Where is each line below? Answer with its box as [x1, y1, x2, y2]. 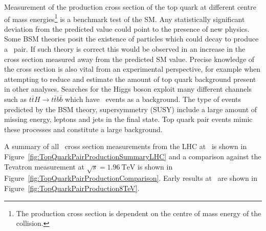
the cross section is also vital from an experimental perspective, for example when [4, 64, 261, 74]
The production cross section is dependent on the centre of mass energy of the [16, 207, 261, 218]
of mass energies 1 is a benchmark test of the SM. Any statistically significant [4, 12, 245, 24]
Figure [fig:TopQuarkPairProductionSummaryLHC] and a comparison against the [4, 151, 261, 161]
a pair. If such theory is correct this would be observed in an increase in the [4, 44, 246, 54]
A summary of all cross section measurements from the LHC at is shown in [4, 141, 247, 152]
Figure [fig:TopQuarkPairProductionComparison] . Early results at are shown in [4, 173, 258, 183]
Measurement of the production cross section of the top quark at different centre [4, 2, 256, 12]
